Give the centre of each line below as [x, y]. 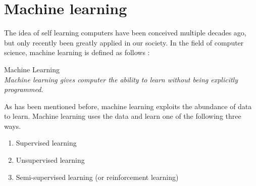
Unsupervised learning [50, 160]
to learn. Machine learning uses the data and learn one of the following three [123, 116]
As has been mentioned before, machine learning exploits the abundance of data [128, 106]
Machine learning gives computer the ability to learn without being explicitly [121, 79]
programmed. [24, 89]
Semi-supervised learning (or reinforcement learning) [97, 177]
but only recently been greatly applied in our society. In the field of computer [124, 42]
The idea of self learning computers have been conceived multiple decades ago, [125, 33]
